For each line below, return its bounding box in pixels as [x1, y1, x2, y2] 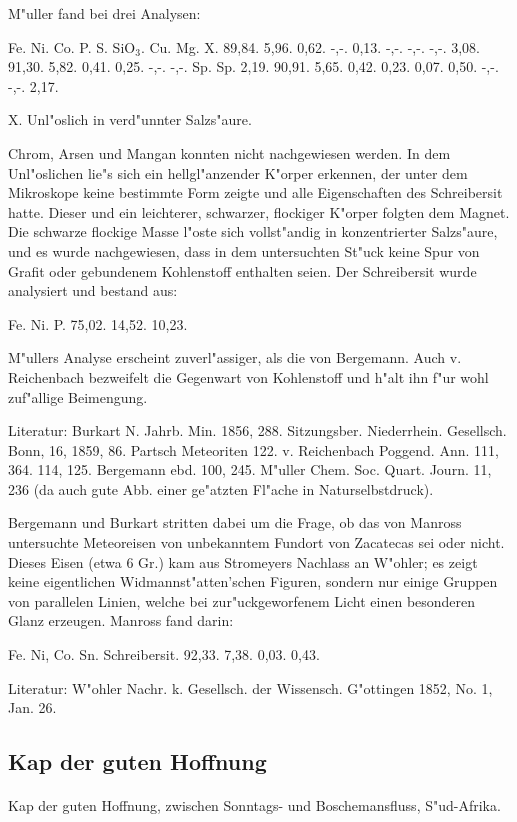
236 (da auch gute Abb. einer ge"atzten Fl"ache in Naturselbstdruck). [8, 478, 434, 499]
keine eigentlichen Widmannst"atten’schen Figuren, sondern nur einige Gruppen [8, 571, 498, 592]
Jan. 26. [8, 697, 57, 718]
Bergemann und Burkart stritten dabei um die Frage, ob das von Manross [8, 512, 462, 533]
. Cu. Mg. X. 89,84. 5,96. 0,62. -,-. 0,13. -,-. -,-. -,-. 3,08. [140, 36, 480, 57]
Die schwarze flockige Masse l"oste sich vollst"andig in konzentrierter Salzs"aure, [8, 221, 498, 242]
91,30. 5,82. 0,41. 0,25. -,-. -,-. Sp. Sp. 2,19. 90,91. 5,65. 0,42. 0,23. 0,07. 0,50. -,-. [8, 56, 499, 77]
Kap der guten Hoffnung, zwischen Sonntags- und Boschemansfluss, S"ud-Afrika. [8, 795, 501, 816]
